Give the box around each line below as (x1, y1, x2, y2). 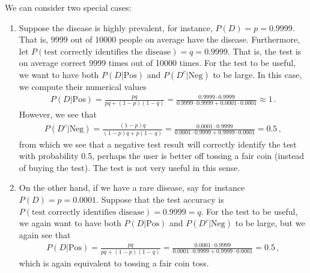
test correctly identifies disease (32, 208, 145, 217)
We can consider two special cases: (5, 1, 132, 13)
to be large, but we (235, 217, 305, 229)
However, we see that (19, 108, 97, 121)
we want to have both (19, 68, 99, 80)
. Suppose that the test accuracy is (96, 193, 224, 206)
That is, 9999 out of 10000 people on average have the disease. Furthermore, (19, 33, 300, 46)
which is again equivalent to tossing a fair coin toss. (19, 256, 209, 269)
